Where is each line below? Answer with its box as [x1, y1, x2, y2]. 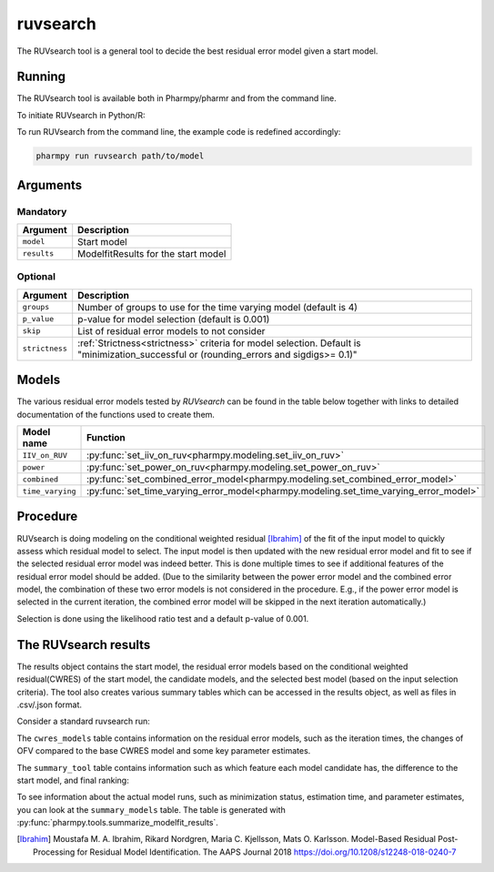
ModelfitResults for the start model [77, 247, 227, 259]
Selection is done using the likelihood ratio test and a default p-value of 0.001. [16, 613, 309, 624]
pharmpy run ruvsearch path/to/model [35, 151, 205, 161]
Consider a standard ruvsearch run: [16, 715, 150, 727]
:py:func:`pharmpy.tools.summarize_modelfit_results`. [16, 817, 218, 828]
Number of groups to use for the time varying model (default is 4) [77, 300, 358, 313]
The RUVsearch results [16, 637, 151, 653]
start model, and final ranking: [16, 775, 129, 786]
